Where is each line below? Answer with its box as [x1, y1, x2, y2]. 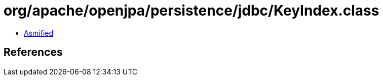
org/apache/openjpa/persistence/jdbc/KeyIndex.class [4, 2, 379, 19]
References [4, 46, 63, 59]
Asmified [24, 28, 54, 37]
